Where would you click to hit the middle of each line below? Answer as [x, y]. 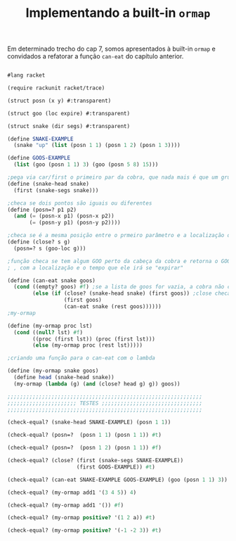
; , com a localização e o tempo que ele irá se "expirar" [96, 268]
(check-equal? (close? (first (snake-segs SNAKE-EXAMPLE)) [96, 461]
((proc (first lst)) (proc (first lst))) [94, 339]
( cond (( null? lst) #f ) [48, 332]
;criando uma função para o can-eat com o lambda [81, 358]
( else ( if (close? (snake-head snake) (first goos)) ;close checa [132, 293]
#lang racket [26, 75]
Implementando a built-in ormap [118, 13]
